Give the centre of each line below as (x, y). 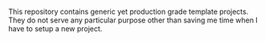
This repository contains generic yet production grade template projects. (128, 12)
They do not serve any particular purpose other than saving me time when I (133, 20)
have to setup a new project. (55, 29)
